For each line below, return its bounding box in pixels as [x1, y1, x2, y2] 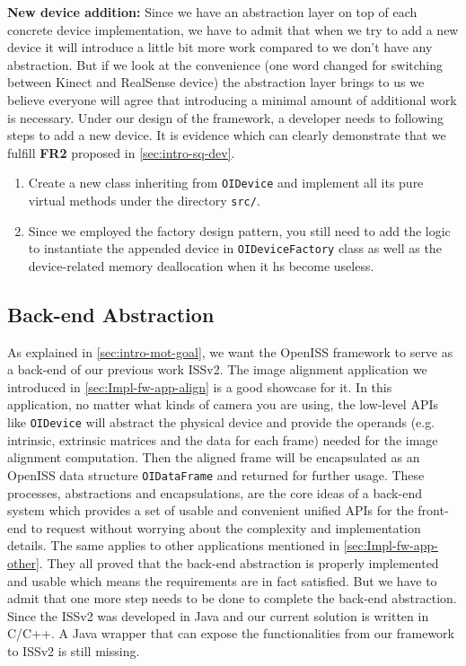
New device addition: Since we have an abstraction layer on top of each [7, 3, 418, 21]
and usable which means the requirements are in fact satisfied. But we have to [7, 571, 437, 590]
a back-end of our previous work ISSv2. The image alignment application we [7, 360, 427, 379]
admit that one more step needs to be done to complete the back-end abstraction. [7, 589, 457, 608]
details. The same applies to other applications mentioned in [7, 536, 340, 555]
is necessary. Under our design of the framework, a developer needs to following [7, 108, 444, 127]
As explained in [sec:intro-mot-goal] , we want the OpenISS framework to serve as [7, 342, 453, 361]
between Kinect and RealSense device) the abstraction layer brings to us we [7, 73, 425, 92]
